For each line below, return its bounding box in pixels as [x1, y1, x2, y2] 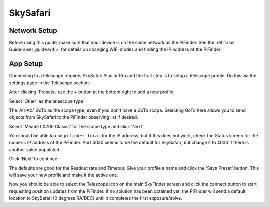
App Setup [9, 60, 43, 68]
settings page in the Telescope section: [9, 80, 90, 86]
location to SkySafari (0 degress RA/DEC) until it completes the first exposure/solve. [9, 195, 182, 201]
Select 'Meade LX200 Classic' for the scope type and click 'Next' [9, 123, 144, 129]
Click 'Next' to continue [9, 156, 57, 162]
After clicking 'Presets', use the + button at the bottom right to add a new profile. [9, 89, 175, 95]
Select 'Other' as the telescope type [9, 98, 83, 104]
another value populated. [9, 146, 61, 152]
